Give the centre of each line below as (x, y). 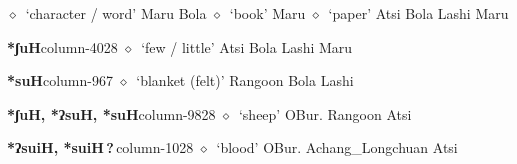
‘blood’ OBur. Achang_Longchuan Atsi (337, 147)
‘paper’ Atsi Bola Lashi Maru (418, 13)
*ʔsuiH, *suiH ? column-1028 (100, 147)
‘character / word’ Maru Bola (116, 13)
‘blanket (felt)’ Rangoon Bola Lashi (245, 80)
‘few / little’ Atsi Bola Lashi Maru (247, 46)
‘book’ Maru (267, 13)
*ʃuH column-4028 (62, 46)
